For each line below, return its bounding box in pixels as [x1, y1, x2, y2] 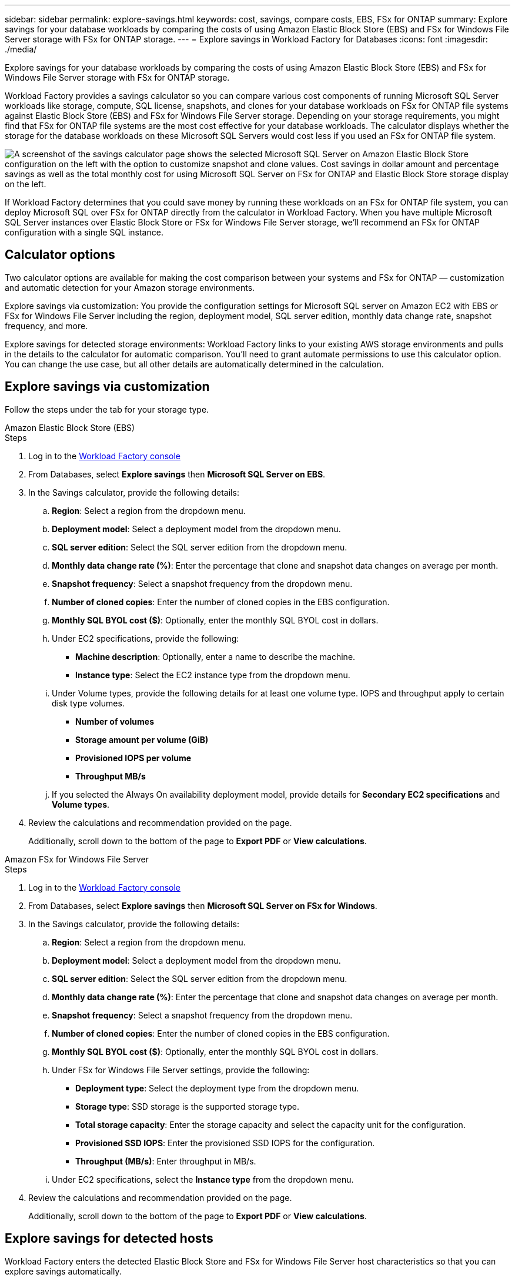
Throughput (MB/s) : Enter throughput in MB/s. [75, 1156, 256, 1166]
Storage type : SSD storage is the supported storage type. [75, 1101, 299, 1111]
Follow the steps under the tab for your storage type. [5, 404, 209, 414]
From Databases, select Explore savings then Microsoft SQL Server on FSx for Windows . [28, 900, 377, 911]
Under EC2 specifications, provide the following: [52, 633, 239, 643]
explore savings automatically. [5, 1266, 122, 1276]
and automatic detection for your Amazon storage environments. [5, 282, 255, 293]
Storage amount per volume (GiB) [75, 734, 209, 745]
